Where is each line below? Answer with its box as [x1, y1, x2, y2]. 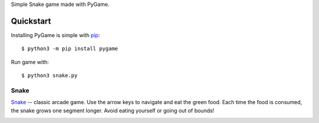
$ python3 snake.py [21, 72, 78, 79]
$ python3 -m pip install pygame [21, 45, 118, 52]
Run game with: [11, 58, 50, 65]
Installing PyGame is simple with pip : [11, 31, 100, 38]
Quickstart [11, 16, 51, 26]
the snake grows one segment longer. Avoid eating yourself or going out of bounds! [11, 107, 214, 114]
